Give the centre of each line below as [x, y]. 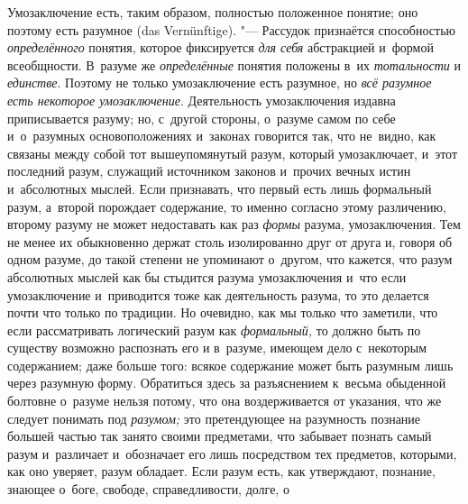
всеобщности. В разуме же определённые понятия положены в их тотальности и [234, 64]
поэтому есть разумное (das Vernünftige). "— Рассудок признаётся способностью [232, 29]
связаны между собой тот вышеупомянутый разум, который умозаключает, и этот [233, 153]
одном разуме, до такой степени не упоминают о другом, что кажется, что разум [230, 259]
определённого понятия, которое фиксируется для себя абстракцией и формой [220, 47]
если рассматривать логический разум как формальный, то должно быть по [214, 330]
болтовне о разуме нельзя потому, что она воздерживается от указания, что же [225, 401]
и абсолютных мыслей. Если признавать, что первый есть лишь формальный [220, 188]
